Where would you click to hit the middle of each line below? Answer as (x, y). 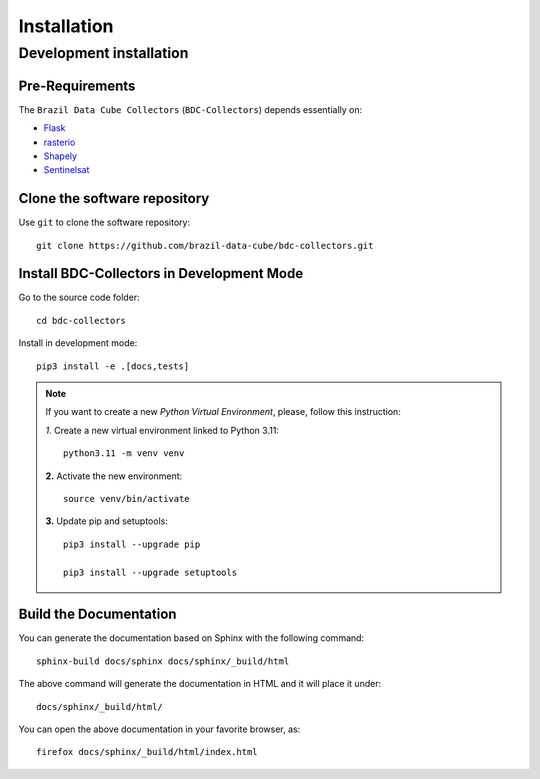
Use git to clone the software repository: (104, 222)
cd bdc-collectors (81, 320)
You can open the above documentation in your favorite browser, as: (159, 729)
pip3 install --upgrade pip (132, 544)
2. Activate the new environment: (114, 476)
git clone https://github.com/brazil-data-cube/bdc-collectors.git (205, 245)
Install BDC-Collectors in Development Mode (161, 273)
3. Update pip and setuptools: (107, 521)
